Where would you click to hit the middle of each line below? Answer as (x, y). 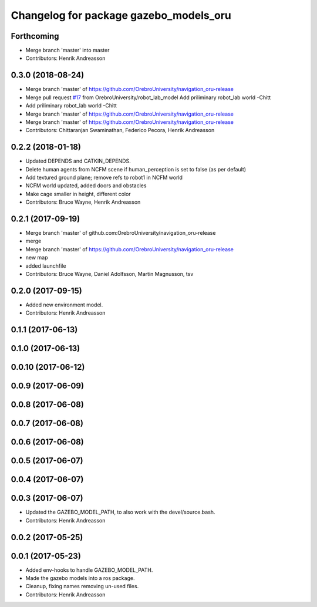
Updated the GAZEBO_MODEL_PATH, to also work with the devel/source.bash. (120, 512)
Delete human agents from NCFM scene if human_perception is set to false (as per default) (136, 169)
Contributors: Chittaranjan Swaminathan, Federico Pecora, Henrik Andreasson (120, 130)
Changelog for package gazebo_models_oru (121, 15)
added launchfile (46, 266)
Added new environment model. (64, 305)
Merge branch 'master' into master (68, 50)
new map (37, 258)
